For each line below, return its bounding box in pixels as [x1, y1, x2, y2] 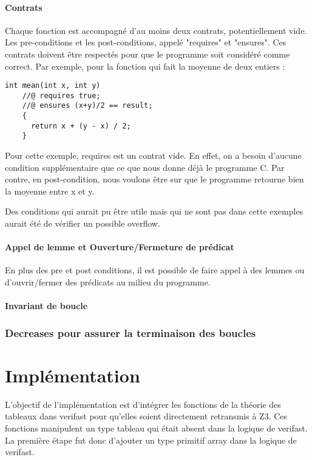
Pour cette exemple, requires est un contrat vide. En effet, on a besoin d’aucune [5, 149, 302, 162]
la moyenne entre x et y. [5, 184, 95, 197]
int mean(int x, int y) [5, 81, 101, 90]
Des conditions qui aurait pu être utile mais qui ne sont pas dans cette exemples [5, 205, 304, 218]
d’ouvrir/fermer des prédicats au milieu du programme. [5, 276, 211, 288]
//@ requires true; [22, 91, 101, 100]
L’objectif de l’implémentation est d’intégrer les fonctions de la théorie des [5, 398, 281, 410]
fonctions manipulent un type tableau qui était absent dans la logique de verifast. [5, 422, 308, 434]
